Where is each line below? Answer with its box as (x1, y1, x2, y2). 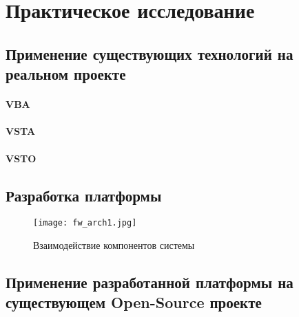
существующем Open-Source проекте (6, 292, 262, 313)
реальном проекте (6, 63, 126, 85)
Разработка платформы (6, 184, 162, 206)
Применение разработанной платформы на (6, 271, 293, 292)
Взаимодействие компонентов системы (33, 237, 195, 252)
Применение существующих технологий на (6, 43, 293, 64)
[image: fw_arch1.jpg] (33, 218, 137, 228)
